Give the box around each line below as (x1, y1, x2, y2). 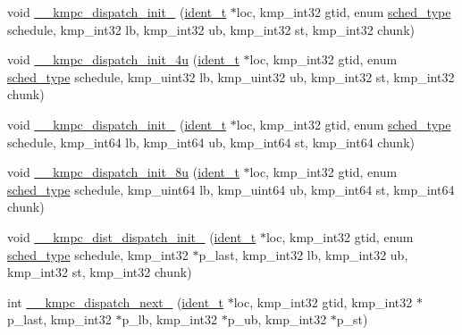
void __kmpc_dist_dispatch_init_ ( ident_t (7, 227, 256, 246)
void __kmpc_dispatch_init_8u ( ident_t (7, 163, 239, 181)
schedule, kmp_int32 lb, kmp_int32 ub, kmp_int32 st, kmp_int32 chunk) (7, 20, 415, 38)
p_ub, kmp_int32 (227, 310, 327, 329)
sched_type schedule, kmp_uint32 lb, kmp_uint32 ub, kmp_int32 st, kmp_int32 (7, 67, 455, 86)
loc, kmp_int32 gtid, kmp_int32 (233, 292, 413, 311)
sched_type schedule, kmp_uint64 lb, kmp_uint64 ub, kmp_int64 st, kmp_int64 (7, 180, 455, 198)
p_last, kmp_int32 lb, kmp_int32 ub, (198, 245, 408, 264)
